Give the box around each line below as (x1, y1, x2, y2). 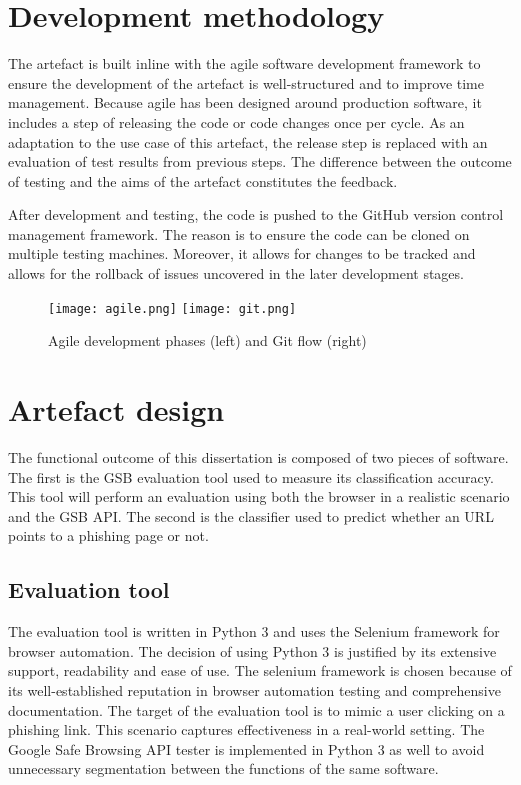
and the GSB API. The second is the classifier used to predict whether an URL (8, 505, 494, 526)
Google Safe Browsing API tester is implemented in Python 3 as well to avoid (8, 738, 485, 759)
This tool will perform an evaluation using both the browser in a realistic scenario (8, 486, 510, 507)
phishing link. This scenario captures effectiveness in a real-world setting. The (8, 719, 485, 740)
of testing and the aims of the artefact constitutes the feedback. (8, 170, 398, 191)
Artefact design (8, 389, 225, 430)
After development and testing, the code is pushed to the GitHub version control (8, 204, 504, 225)
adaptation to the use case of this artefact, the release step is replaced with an (8, 131, 488, 152)
